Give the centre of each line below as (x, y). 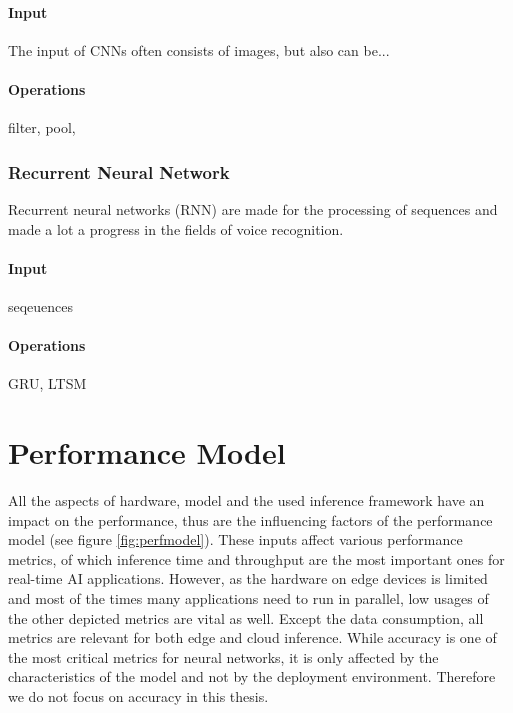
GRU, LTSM (47, 383)
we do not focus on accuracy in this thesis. (138, 696)
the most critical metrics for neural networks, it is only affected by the (223, 656)
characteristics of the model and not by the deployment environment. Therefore (252, 676)
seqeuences (41, 305)
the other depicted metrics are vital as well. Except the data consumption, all (246, 617)
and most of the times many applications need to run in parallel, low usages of (248, 598)
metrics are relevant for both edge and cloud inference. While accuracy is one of (252, 637)
